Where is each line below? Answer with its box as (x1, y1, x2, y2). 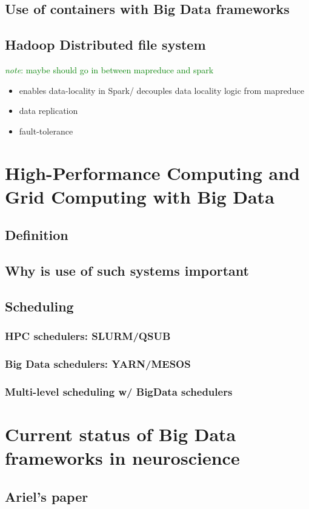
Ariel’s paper (5, 487, 88, 505)
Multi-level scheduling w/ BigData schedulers (5, 384, 233, 399)
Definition (5, 225, 68, 244)
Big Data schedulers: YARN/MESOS (5, 356, 191, 371)
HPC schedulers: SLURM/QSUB (5, 328, 171, 344)
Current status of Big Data (5, 421, 236, 446)
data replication (19, 104, 78, 117)
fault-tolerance (19, 124, 73, 137)
